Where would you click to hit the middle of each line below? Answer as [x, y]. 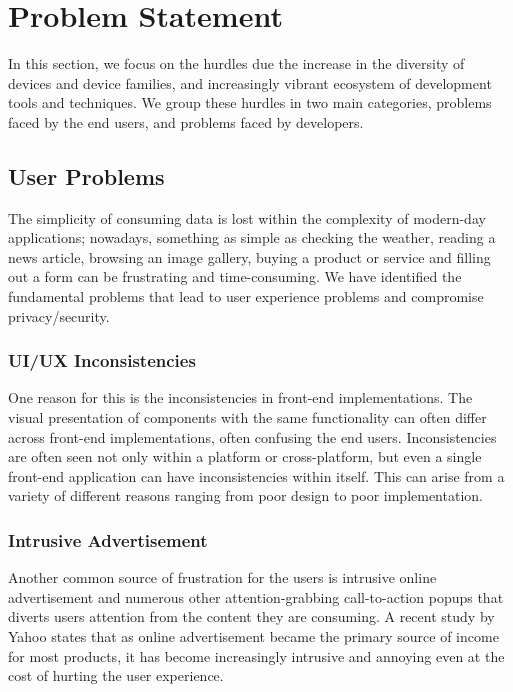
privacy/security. [59, 315]
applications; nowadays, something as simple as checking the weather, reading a [252, 237]
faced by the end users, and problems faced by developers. [186, 121]
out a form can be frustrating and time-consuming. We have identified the [235, 276]
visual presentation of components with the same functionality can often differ [247, 417]
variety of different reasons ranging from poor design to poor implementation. [245, 495]
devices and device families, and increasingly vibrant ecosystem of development [250, 82]
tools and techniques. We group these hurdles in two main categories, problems [250, 102]
